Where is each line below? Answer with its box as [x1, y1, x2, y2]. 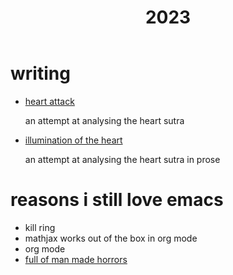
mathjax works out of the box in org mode [24, 232, 198, 244]
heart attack [24, 95, 75, 107]
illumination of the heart [24, 134, 123, 146]
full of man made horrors [24, 253, 128, 265]
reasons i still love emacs [10, 189, 224, 211]
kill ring [24, 221, 56, 233]
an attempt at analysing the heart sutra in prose [24, 153, 221, 165]
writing [10, 62, 71, 85]
